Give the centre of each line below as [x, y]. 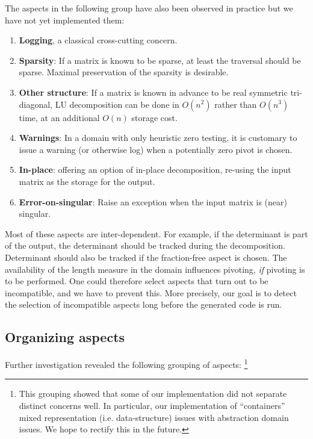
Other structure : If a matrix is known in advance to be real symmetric [153, 92]
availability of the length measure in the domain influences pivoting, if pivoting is [155, 269]
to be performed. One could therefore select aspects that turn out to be [137, 281]
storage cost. [154, 117]
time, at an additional [59, 117]
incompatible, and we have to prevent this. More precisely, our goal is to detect [151, 292]
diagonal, [36, 104]
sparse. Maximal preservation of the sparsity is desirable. [124, 72]
